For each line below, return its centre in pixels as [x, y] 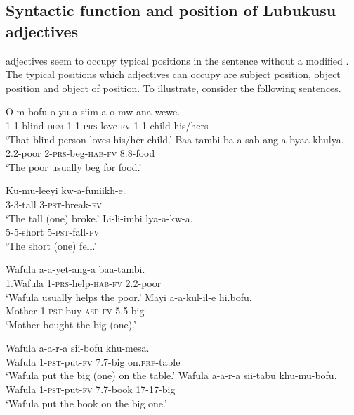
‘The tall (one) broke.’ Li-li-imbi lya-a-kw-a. [99, 218]
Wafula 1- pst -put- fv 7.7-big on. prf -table [93, 361]
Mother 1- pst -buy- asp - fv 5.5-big [75, 311]
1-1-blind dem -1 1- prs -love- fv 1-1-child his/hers [107, 125]
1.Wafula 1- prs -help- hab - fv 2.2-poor [84, 282]
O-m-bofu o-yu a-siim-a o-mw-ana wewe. [93, 111]
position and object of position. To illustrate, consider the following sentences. [173, 88]
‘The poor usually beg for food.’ [74, 166]
